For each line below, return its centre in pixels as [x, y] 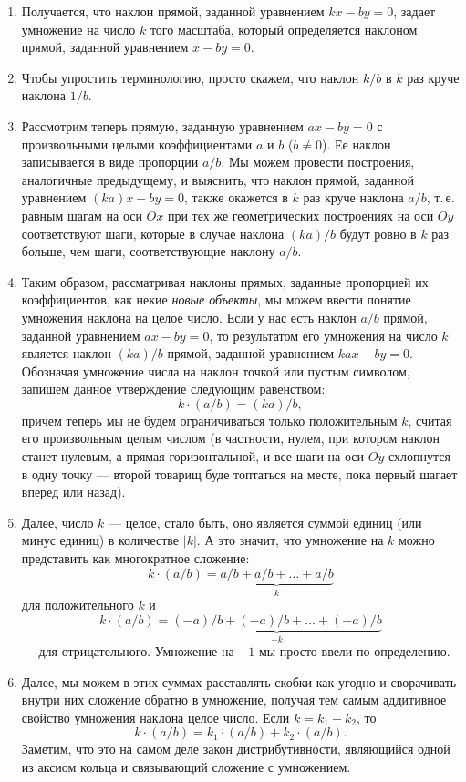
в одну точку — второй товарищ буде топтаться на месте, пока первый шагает [239, 473]
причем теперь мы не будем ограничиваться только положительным [209, 420]
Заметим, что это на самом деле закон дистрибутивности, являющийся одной [236, 749]
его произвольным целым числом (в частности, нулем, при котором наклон [231, 438]
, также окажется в [236, 197]
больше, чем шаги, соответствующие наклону [148, 251]
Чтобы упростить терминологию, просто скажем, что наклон [190, 77]
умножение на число [78, 29]
